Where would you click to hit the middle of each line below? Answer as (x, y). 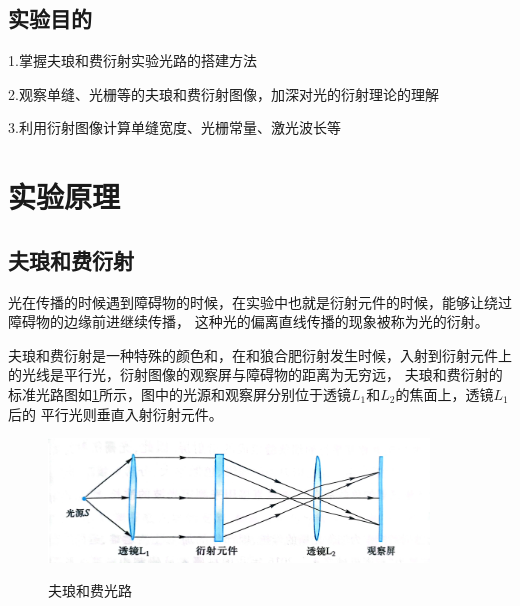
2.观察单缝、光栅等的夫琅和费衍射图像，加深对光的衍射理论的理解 (223, 93)
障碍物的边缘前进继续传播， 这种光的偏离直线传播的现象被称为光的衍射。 (248, 321)
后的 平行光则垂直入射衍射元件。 (115, 413)
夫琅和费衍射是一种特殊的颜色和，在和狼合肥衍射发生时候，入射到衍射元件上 (260, 354)
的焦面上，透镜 (444, 393)
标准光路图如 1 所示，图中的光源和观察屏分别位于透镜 (179, 393)
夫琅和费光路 (90, 590)
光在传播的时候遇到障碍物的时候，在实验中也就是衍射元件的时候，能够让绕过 (260, 301)
